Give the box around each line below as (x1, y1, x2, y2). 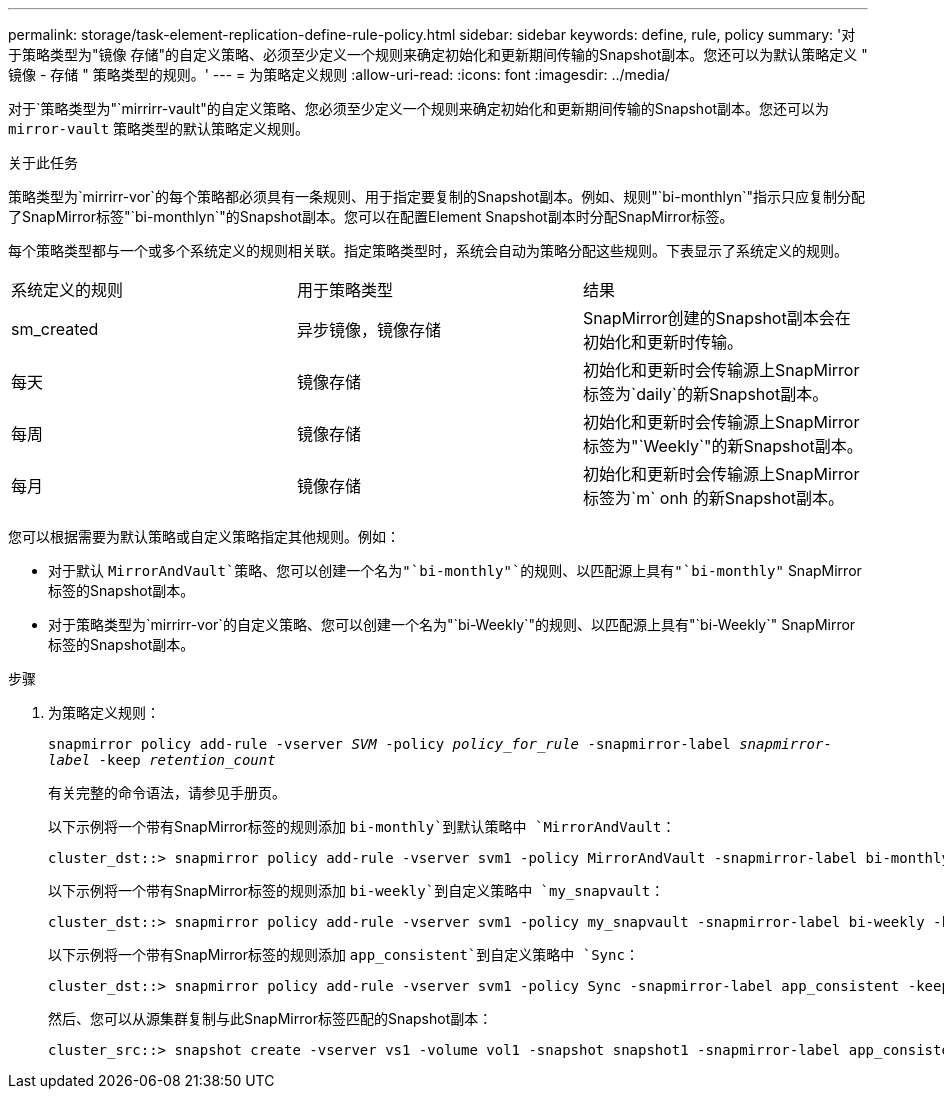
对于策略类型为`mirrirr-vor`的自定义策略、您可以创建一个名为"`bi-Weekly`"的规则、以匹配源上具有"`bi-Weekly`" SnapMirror (48, 616, 856, 633)
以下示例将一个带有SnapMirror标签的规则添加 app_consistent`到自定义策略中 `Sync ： (48, 946, 639, 963)
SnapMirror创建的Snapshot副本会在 (582, 308, 851, 328)
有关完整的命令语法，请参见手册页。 (48, 784, 286, 801)
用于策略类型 (296, 280, 393, 300)
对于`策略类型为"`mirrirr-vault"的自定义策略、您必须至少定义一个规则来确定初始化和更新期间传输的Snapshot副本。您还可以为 (8, 100, 830, 117)
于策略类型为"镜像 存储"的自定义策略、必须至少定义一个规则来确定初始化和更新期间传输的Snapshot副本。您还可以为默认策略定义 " (8, 46, 868, 63)
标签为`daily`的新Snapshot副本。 (582, 384, 829, 404)
